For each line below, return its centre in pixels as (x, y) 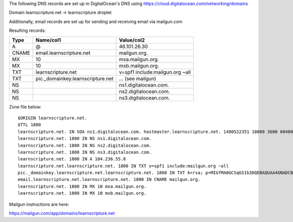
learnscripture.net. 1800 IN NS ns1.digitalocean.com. (85, 139)
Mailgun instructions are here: (39, 204)
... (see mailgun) (137, 78)
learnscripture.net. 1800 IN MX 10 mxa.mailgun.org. (82, 186)
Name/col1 (48, 40)
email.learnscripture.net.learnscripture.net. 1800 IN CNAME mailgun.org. (109, 179)
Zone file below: (25, 107)
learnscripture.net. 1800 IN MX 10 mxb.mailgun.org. (82, 193)
